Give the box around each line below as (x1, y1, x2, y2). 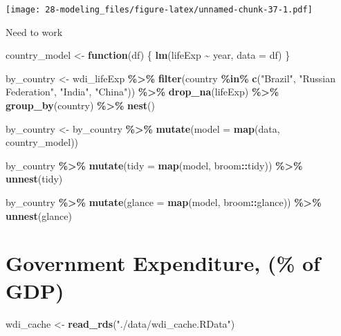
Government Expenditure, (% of (6, 249, 320, 277)
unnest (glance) (6, 208, 72, 223)
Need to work (6, 24, 63, 39)
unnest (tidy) (6, 171, 63, 186)
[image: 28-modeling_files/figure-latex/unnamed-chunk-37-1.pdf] (6, 5, 313, 15)
